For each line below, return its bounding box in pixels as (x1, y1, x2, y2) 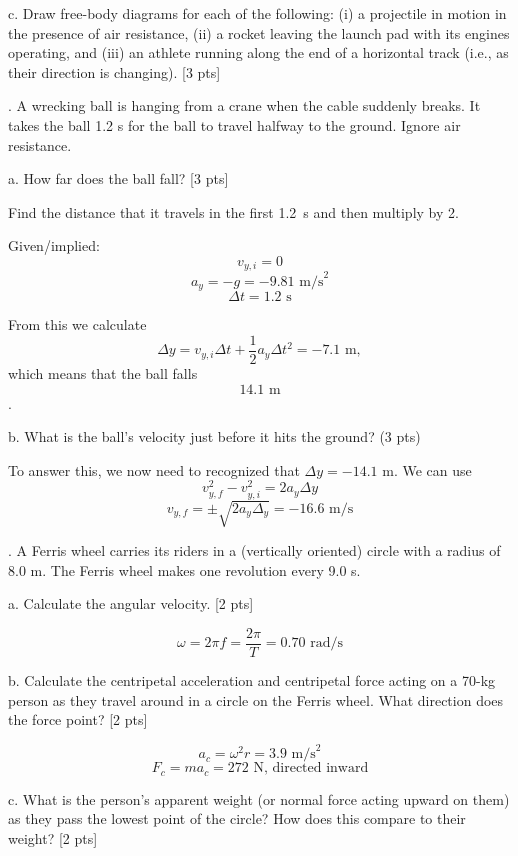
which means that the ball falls (8, 363, 198, 383)
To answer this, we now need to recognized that (8, 459, 300, 480)
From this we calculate (8, 314, 147, 335)
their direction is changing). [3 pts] (8, 61, 221, 82)
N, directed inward (253, 761, 369, 776)
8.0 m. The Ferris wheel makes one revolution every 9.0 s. (8, 559, 361, 580)
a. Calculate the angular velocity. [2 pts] (8, 593, 254, 614)
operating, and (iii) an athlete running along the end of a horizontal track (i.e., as (8, 42, 509, 63)
